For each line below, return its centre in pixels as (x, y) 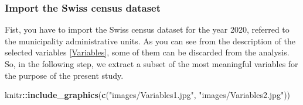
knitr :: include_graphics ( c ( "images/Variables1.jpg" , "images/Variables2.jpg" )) (148, 95)
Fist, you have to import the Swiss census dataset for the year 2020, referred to (147, 29)
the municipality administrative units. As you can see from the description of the (150, 41)
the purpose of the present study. (64, 75)
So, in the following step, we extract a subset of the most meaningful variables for (151, 64)
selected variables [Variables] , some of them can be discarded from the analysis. (147, 52)
